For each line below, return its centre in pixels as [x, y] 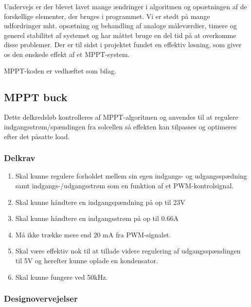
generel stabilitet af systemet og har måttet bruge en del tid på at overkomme [120, 35]
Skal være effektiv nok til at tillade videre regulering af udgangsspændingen [128, 251]
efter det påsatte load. [37, 136]
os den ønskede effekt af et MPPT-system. [67, 54]
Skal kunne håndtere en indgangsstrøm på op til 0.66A [97, 218]
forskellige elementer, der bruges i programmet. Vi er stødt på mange [107, 16]
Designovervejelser [41, 298]
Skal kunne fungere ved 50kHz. [62, 277]
